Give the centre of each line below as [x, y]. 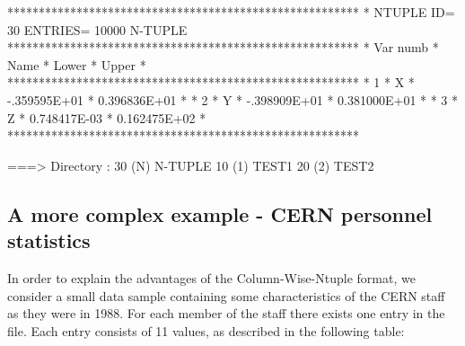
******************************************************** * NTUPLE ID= [231, 12]
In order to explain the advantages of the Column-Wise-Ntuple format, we [211, 277]
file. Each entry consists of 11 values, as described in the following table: [206, 330]
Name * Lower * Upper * [77, 64]
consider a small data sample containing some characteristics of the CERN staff [226, 295]
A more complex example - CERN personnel [220, 213]
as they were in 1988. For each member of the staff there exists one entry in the [226, 313]
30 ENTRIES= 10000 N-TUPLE [97, 29]
